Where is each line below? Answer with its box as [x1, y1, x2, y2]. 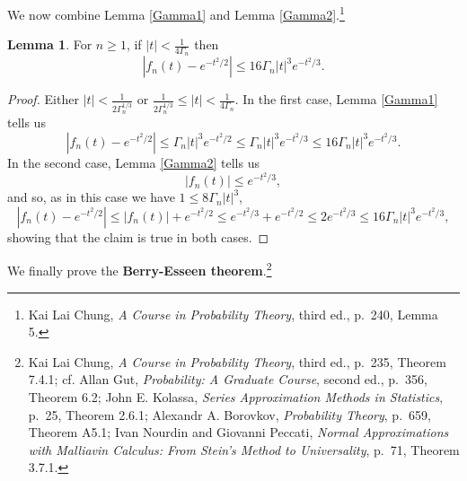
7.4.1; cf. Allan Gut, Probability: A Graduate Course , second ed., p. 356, [28, 370, 427, 389]
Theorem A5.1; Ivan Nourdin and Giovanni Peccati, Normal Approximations [28, 423, 449, 442]
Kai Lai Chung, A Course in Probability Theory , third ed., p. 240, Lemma [28, 304, 438, 323]
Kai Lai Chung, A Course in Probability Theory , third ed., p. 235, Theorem [28, 352, 446, 371]
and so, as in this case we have [7, 188, 175, 206]
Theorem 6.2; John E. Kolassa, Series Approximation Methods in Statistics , [28, 388, 444, 406]
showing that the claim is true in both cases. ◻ [7, 227, 269, 246]
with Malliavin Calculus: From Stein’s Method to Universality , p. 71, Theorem [28, 440, 460, 459]
